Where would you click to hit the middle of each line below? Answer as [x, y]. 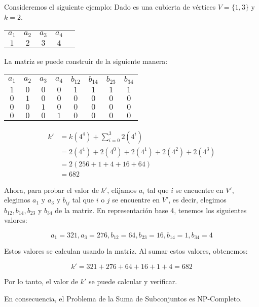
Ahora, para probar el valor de [51, 190]
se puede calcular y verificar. [133, 281]
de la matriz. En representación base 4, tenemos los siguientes [151, 210]
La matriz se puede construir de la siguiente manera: [86, 61]
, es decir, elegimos [197, 200]
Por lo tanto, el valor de [41, 281]
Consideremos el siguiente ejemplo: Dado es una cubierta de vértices [110, 7]
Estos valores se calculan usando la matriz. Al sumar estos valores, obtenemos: [126, 251]
